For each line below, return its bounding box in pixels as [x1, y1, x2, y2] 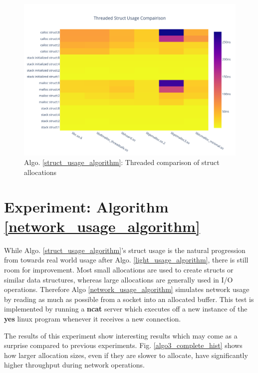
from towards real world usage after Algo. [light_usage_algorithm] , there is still [4, 254, 249, 265]
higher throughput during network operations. [4, 359, 145, 370]
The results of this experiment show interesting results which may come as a [4, 330, 238, 340]
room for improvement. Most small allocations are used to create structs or [4, 264, 234, 274]
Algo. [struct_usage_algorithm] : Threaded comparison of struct [24, 157, 220, 167]
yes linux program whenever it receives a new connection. [4, 313, 181, 323]
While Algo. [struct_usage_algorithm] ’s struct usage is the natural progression [4, 244, 246, 255]
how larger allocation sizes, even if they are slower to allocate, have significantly [4, 349, 248, 360]
